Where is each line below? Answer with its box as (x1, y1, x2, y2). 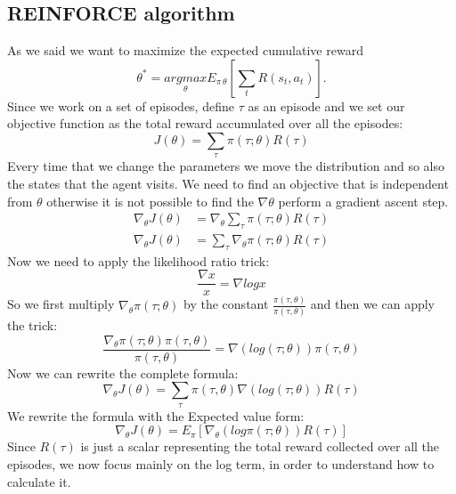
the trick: (7, 316, 58, 335)
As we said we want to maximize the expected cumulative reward (7, 41, 363, 60)
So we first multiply (7, 295, 115, 313)
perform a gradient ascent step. (278, 191, 449, 210)
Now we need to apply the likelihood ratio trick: (7, 251, 270, 270)
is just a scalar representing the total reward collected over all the (80, 437, 440, 456)
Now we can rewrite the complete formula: (7, 363, 239, 382)
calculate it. (7, 472, 71, 490)
